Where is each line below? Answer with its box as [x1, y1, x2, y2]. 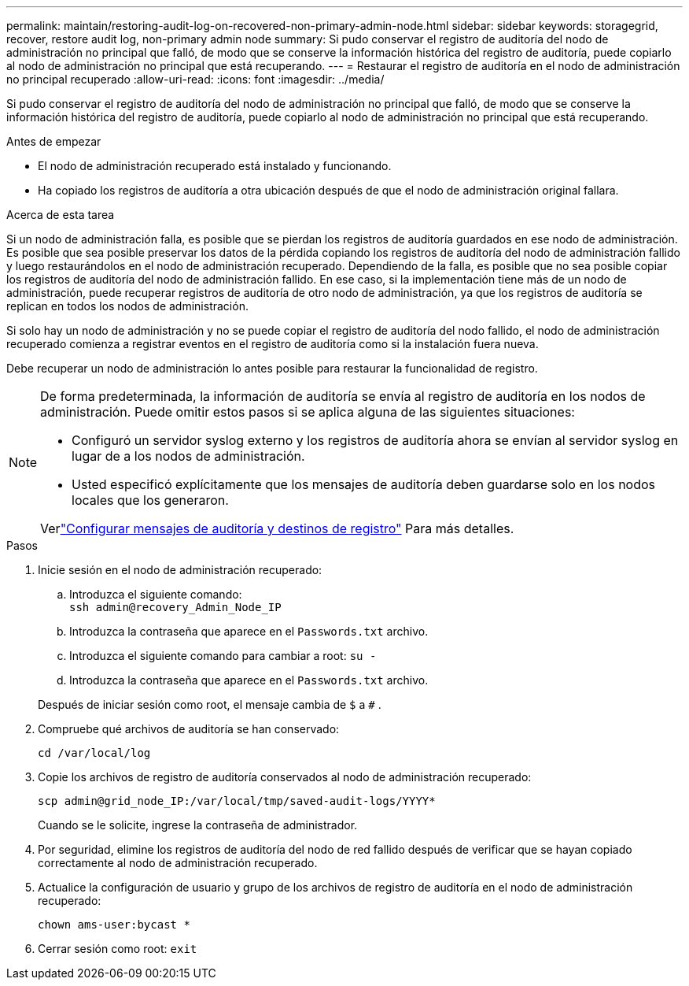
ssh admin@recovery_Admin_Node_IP [69, 601, 282, 613]
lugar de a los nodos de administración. [72, 448, 305, 464]
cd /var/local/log [38, 747, 151, 759]
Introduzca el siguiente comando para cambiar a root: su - [69, 649, 377, 662]
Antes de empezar [6, 135, 101, 148]
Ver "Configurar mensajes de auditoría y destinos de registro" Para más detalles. [40, 521, 514, 536]
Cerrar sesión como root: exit [38, 942, 197, 955]
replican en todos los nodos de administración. [6, 299, 249, 313]
